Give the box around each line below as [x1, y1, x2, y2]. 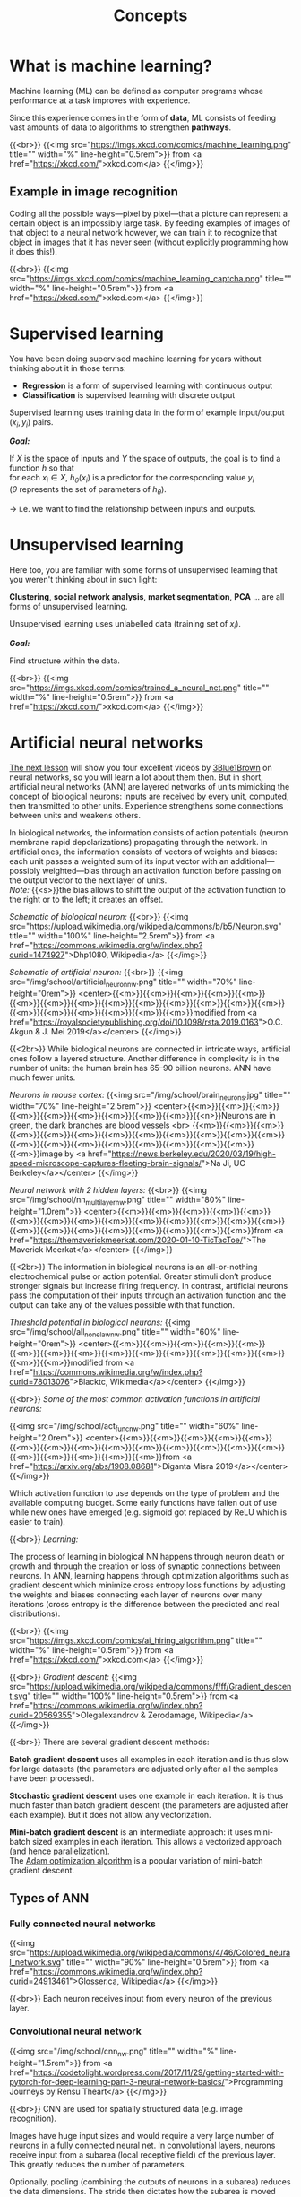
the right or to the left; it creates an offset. [9, 894, 164, 904]
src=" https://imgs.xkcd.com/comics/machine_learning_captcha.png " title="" [9, 272, 292, 283]
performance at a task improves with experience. [9, 95, 191, 106]
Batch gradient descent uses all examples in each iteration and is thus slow [9, 1753, 289, 1764]
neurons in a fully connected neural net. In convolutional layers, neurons [9, 2140, 276, 2150]
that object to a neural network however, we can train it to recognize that [9, 227, 278, 238]
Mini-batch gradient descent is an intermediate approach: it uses [9, 1826, 253, 1838]
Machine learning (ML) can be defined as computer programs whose [9, 85, 264, 96]
